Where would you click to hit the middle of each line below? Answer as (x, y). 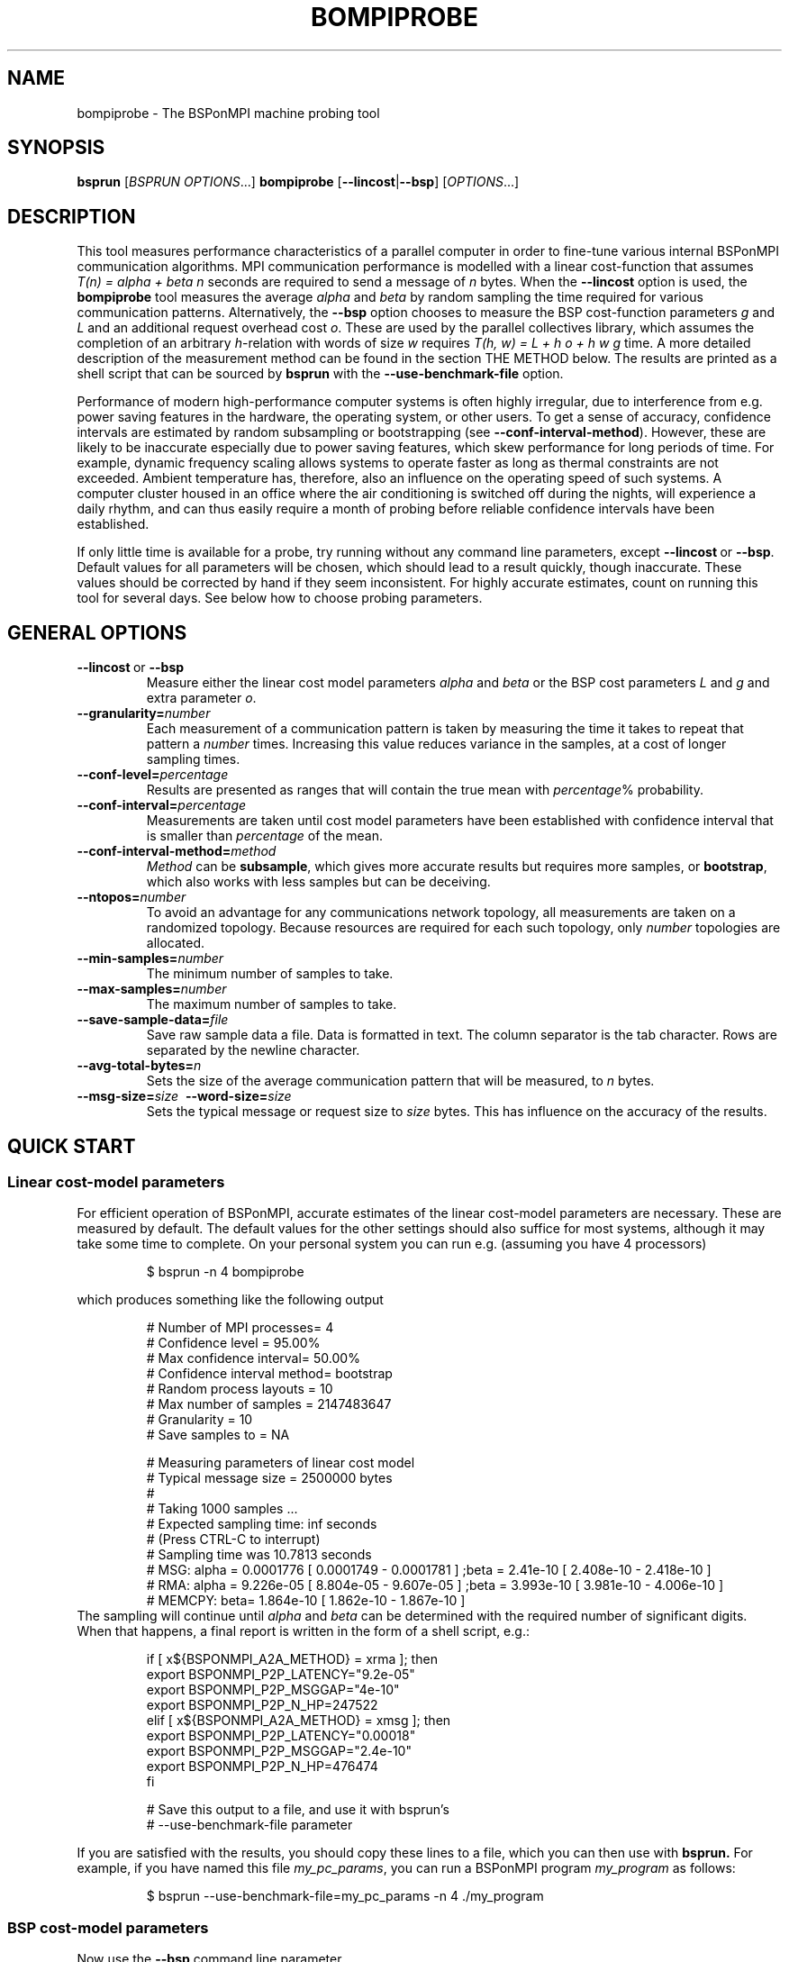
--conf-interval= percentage (162, 805)
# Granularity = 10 (200, 1420)
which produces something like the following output (230, 1300)
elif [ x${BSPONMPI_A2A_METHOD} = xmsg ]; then (299, 1721)
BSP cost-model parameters (108, 1927)
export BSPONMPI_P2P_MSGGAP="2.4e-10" (279, 1751)
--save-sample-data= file (153, 1020)
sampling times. (193, 759)
